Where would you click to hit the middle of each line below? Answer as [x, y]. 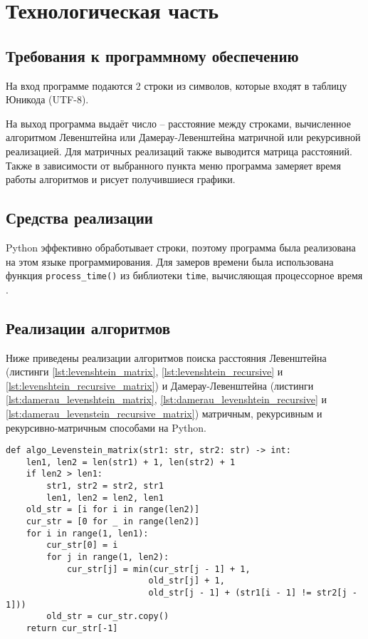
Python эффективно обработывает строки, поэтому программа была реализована [181, 247]
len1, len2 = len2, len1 [105, 498]
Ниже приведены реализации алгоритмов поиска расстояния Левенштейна [166, 357]
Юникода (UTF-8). [47, 99]
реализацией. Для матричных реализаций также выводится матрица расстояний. [179, 151]
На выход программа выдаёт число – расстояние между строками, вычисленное [178, 123]
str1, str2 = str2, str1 [105, 486]
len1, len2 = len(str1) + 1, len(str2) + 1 [131, 462]
